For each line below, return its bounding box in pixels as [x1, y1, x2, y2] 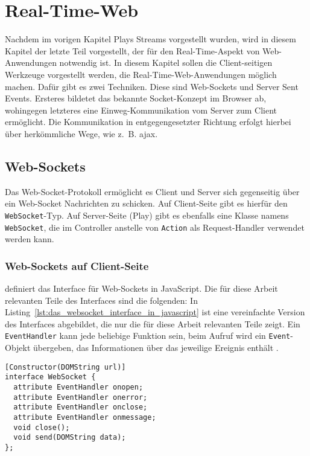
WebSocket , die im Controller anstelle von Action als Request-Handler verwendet [5, 220, 305, 233]
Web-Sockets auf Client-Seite [5, 258, 149, 273]
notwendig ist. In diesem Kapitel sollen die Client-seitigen [59, 56, 273, 69]
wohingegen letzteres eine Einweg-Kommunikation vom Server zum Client [5, 103, 277, 116]
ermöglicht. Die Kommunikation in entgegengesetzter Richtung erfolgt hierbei [5, 115, 291, 128]
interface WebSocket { [5, 373, 96, 382]
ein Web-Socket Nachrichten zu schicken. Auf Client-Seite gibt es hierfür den [5, 197, 288, 210]
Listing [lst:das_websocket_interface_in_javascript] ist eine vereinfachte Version [5, 306, 305, 318]
